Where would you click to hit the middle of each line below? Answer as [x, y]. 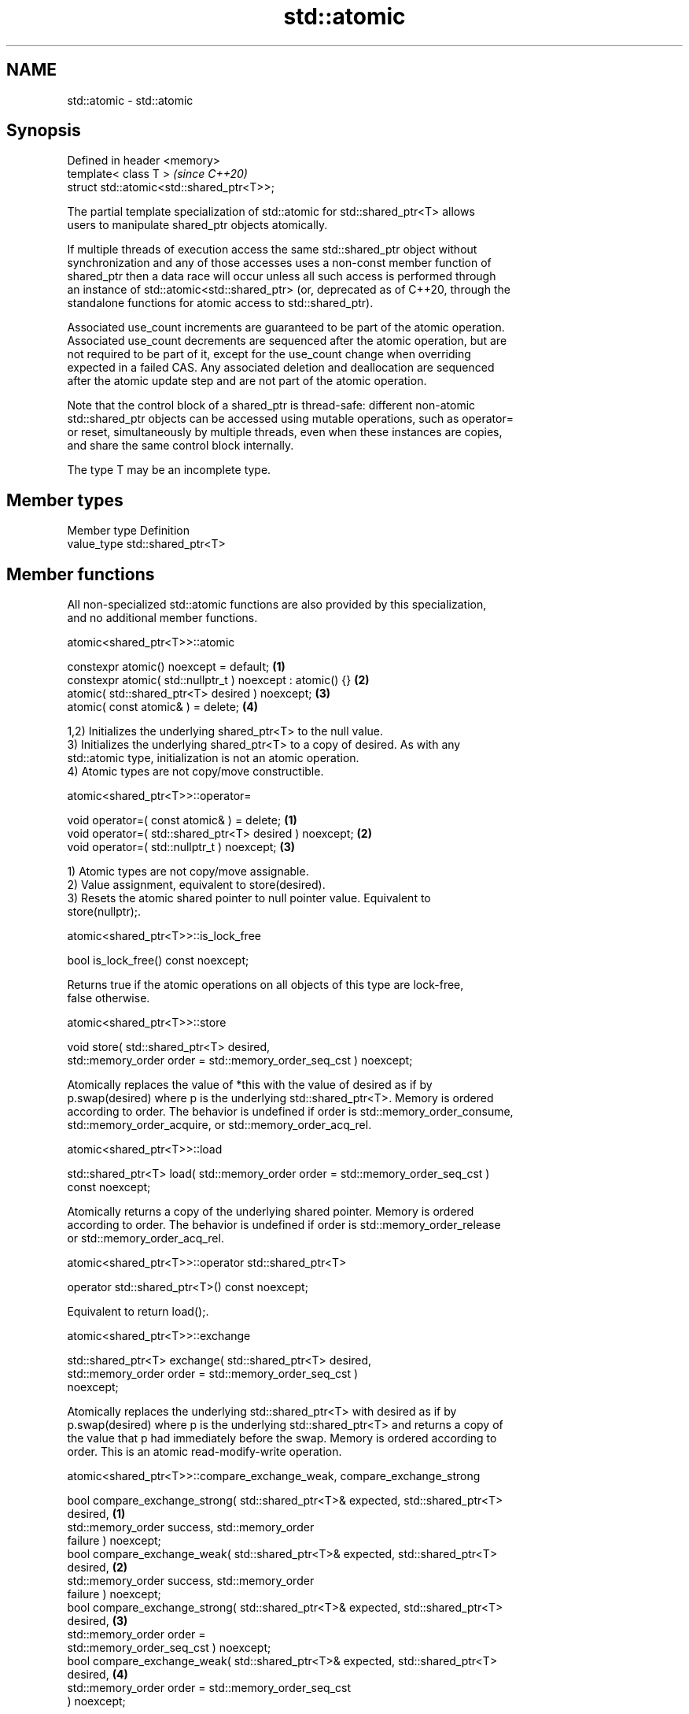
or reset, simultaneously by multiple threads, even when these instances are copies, [285, 432]
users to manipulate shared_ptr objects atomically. [197, 225]
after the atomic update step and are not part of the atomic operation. [247, 381]
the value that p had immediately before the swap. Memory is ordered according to [282, 1438]
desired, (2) [98, 1568]
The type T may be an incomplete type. [169, 470]
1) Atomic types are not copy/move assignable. [188, 872]
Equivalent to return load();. [138, 1312]
